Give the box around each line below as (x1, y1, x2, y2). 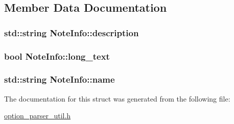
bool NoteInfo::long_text (4, 49, 110, 62)
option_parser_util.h (4, 110, 71, 121)
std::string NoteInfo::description (4, 26, 139, 39)
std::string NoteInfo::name (4, 73, 115, 86)
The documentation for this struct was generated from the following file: (4, 93, 230, 104)
